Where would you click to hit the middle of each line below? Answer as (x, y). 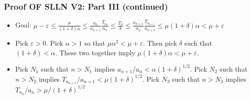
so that (95, 43)
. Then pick (160, 43)
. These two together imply (95, 52)
